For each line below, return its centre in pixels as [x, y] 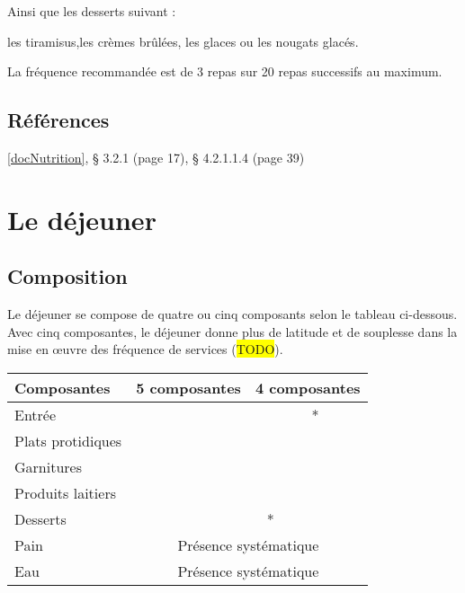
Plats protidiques [68, 440]
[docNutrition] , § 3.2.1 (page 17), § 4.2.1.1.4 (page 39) [156, 157]
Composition [67, 276]
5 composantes [188, 387]
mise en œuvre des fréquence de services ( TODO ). [145, 349]
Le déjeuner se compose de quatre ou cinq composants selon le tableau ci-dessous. [232, 314]
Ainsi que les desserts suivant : [92, 11]
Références [58, 120]
